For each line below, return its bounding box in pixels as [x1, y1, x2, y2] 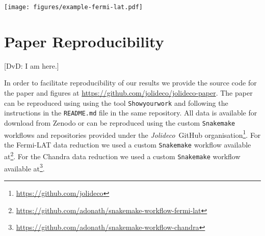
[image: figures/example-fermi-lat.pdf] [4, 4, 143, 11]
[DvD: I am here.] [4, 60, 59, 71]
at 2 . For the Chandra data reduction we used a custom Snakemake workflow [4, 150, 241, 162]
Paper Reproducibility [4, 31, 164, 51]
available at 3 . [4, 161, 45, 173]
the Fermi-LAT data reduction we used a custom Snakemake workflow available [4, 139, 251, 150]
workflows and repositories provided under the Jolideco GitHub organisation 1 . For [4, 128, 261, 140]
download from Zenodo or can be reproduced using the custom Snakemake [4, 117, 235, 128]
